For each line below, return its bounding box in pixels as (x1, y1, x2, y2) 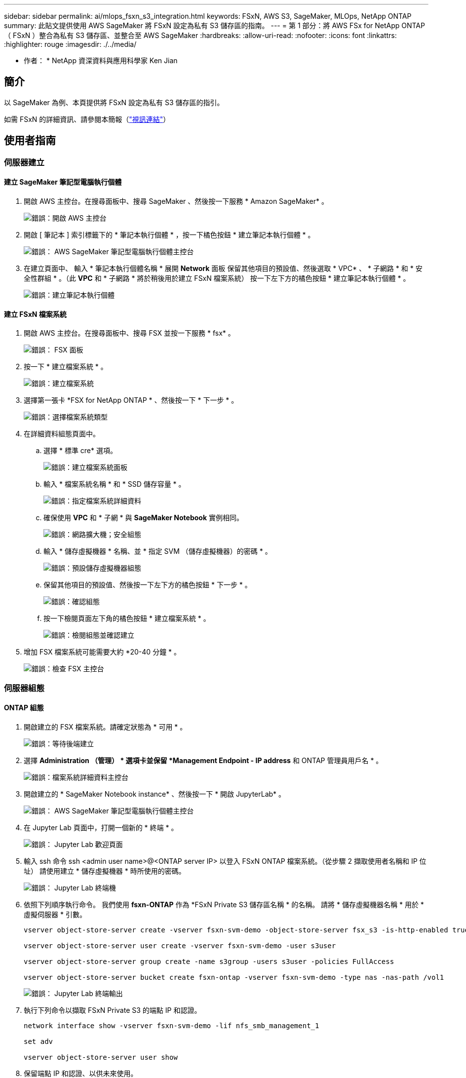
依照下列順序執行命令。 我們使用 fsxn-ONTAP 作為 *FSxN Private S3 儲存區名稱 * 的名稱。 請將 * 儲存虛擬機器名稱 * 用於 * (24, 900, 424, 909)
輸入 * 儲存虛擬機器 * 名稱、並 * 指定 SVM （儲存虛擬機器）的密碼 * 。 (43, 547, 272, 556)
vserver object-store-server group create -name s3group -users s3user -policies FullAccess (24, 957, 394, 965)
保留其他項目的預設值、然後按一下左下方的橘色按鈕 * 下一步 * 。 (43, 580, 252, 589)
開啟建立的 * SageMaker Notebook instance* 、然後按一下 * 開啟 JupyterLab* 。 (24, 789, 286, 798)
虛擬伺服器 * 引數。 (24, 910, 86, 919)
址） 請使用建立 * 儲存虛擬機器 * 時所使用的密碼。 (24, 866, 186, 875)
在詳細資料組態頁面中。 (24, 429, 100, 438)
